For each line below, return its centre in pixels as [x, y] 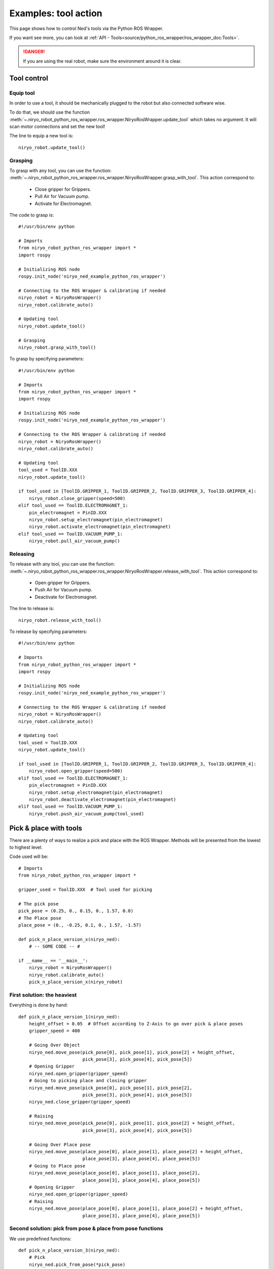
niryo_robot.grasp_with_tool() [57, 347]
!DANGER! [34, 52]
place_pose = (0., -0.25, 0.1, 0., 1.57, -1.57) [80, 925]
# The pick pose [39, 904]
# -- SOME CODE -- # [54, 946]
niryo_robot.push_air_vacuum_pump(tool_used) [87, 814]
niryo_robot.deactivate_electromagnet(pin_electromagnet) [102, 799]
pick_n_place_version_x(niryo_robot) [76, 982]
